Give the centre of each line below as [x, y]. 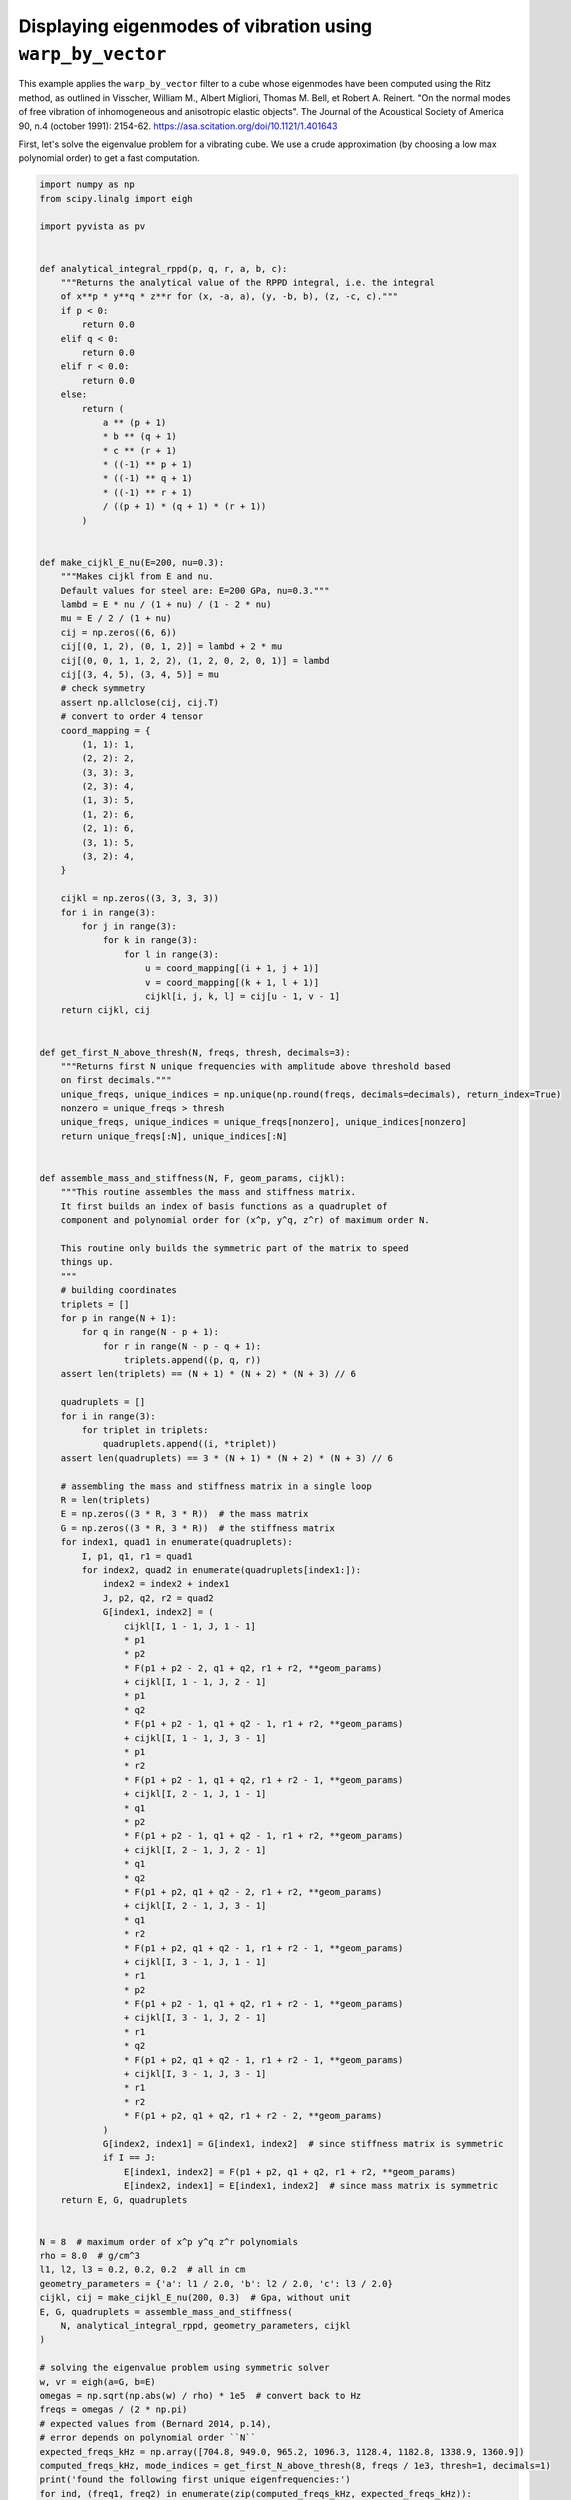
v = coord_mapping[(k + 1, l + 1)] [232, 982]
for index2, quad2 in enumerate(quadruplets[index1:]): [221, 1569]
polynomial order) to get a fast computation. [109, 158]
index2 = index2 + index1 [166, 1584]
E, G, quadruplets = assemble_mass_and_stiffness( [166, 2311]
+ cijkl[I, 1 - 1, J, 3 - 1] [195, 1738]
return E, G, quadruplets [124, 2199]
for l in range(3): [171, 954]
